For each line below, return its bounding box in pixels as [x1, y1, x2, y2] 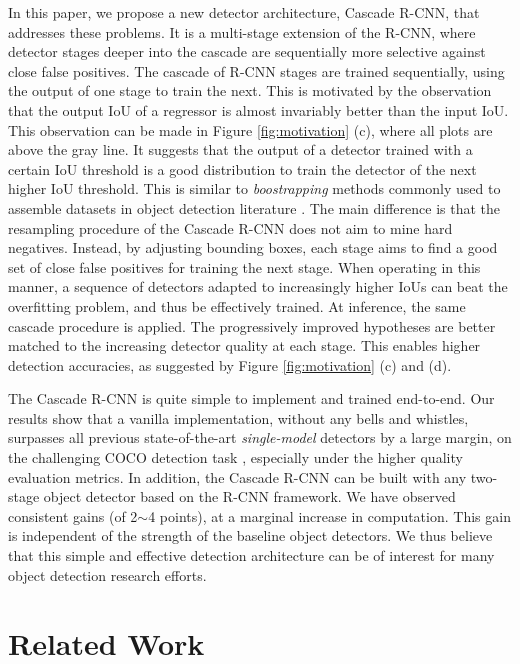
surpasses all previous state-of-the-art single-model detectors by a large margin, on [8, 427, 512, 448]
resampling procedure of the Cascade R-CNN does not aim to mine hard [8, 217, 453, 238]
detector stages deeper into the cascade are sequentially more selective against [8, 41, 486, 62]
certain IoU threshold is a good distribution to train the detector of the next [8, 158, 477, 179]
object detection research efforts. [8, 564, 207, 585]
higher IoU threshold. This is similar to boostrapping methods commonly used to [8, 178, 501, 199]
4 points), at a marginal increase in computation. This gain [148, 505, 511, 526]
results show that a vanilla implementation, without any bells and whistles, [8, 407, 469, 428]
